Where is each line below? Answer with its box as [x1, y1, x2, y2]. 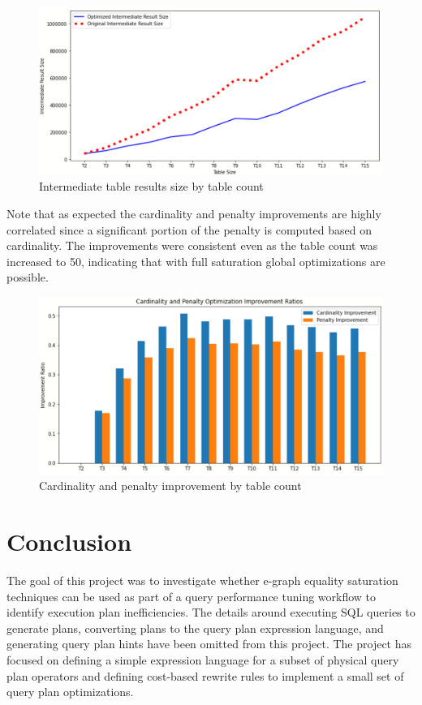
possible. [6, 269, 49, 286]
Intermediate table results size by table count [39, 178, 264, 195]
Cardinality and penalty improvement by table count [39, 477, 302, 494]
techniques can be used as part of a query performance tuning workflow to [6, 587, 377, 604]
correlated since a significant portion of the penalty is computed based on [6, 221, 372, 238]
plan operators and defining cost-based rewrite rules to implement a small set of [6, 667, 404, 684]
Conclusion [6, 525, 132, 558]
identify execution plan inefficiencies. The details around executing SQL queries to [6, 604, 416, 621]
